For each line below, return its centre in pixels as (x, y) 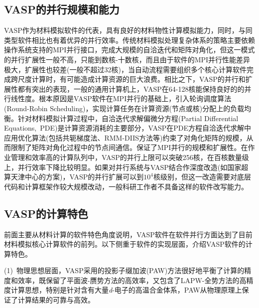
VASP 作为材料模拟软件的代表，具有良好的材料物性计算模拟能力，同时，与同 (128, 30)
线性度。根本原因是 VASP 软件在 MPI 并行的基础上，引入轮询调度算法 (121, 98)
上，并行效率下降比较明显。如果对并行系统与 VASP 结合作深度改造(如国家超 (126, 167)
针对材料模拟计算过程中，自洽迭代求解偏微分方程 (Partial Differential (128, 118)
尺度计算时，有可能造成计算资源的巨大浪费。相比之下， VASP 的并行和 (131, 79)
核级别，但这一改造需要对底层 (202, 177)
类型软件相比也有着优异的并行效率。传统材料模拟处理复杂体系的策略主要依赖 (129, 40)
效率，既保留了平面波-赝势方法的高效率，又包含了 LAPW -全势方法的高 (132, 280)
